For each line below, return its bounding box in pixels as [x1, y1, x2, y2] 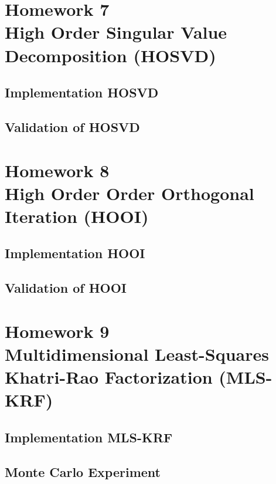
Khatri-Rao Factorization [5, 365, 213, 389]
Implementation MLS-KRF [5, 428, 173, 446]
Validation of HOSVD [5, 117, 140, 136]
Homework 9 [5, 319, 110, 343]
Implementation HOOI [5, 244, 145, 262]
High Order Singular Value [5, 20, 227, 44]
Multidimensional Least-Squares [5, 342, 269, 365]
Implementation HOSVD [5, 83, 159, 101]
